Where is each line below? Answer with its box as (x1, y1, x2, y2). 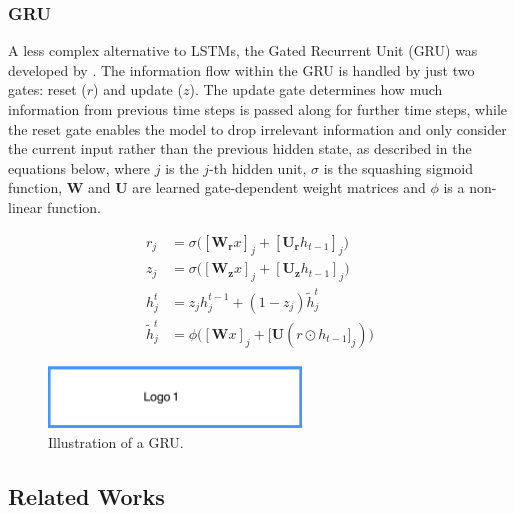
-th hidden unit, (209, 157, 307, 178)
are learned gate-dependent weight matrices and (132, 177, 426, 198)
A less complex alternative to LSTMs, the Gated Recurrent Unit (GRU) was (8, 40, 478, 61)
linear (8, 196, 43, 217)
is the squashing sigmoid (323, 157, 473, 178)
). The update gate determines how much (189, 79, 443, 100)
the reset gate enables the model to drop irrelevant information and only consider (8, 118, 507, 139)
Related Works (8, 480, 165, 511)
